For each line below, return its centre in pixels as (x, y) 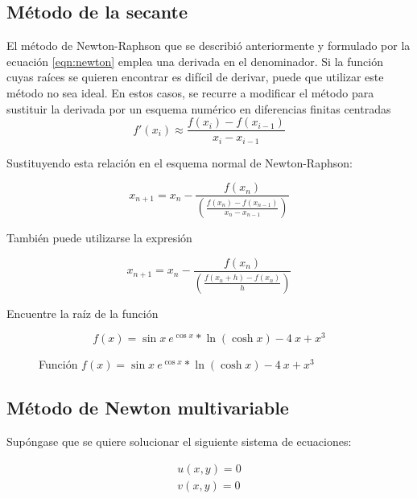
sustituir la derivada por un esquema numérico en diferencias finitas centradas (199, 108)
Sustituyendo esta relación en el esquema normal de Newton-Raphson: (180, 162)
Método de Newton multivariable (148, 408)
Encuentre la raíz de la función (83, 313)
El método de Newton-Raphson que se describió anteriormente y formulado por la (208, 45)
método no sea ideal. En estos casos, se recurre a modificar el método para (190, 92)
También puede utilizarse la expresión (99, 238)
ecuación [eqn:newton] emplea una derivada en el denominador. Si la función (195, 61)
